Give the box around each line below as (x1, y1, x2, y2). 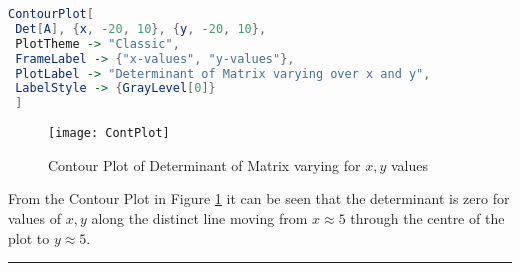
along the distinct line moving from (91, 207, 308, 228)
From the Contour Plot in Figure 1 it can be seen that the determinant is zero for (8, 188, 510, 209)
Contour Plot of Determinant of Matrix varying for (48, 154, 361, 175)
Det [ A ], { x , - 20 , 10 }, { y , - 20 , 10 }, (15, 21, 267, 36)
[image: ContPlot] (48, 126, 170, 141)
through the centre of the (350, 207, 505, 228)
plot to (8, 227, 50, 248)
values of (8, 207, 61, 228)
